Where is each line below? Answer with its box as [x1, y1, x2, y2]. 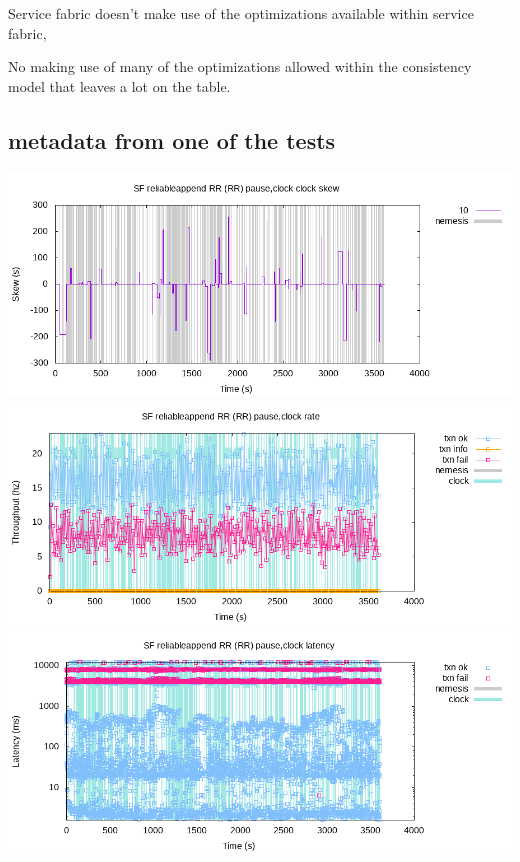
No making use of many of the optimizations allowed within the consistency [8, 56, 472, 77]
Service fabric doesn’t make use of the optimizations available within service [8, 3, 474, 23]
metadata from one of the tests [8, 124, 336, 155]
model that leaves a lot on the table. [8, 75, 231, 96]
